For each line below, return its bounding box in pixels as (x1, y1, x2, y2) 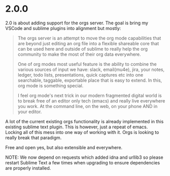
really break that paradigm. (5, 134, 62, 140)
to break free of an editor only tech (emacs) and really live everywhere (17, 97, 165, 104)
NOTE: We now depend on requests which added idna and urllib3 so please (5, 154, 163, 160)
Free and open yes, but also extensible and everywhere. (5, 144, 123, 150)
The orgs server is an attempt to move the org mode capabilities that (17, 35, 161, 41)
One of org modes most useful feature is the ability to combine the (17, 61, 157, 67)
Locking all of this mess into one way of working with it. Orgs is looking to (5, 129, 159, 135)
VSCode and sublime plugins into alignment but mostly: (5, 25, 121, 31)
